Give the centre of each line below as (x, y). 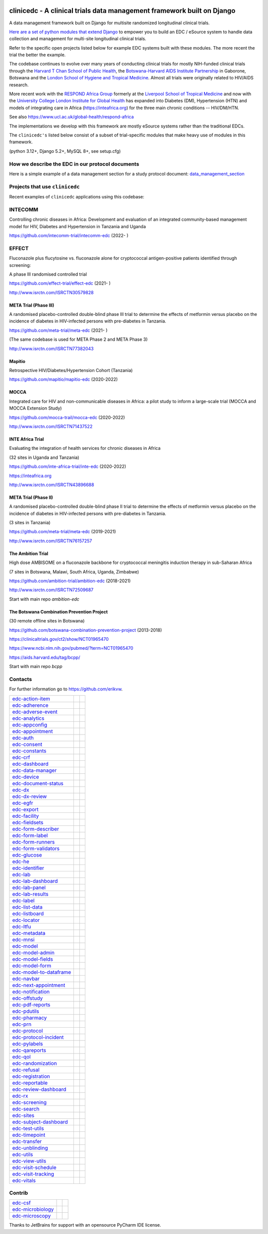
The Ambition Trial (29, 554)
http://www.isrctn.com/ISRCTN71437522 (51, 426)
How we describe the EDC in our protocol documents (74, 164)
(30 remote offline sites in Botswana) (47, 621)
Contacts (21, 679)
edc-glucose (27, 855)
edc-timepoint (29, 1135)
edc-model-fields (33, 959)
